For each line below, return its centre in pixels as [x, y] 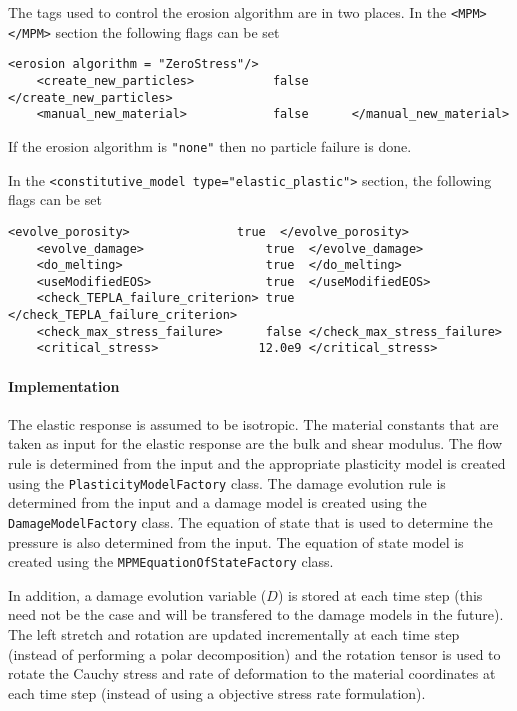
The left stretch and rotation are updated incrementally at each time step [234, 634]
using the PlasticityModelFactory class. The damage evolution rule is [227, 482]
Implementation [64, 385]
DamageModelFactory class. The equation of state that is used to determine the [250, 521]
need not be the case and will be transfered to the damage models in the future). [256, 614]
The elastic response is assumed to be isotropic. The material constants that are [253, 423]
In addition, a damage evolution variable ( [137, 594]
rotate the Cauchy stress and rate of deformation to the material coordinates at [252, 673]
